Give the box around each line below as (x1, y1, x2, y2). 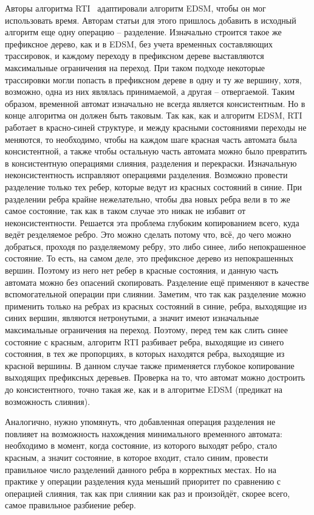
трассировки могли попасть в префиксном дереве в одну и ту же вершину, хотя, (5, 73, 302, 86)
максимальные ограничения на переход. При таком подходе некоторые (5, 61, 265, 74)
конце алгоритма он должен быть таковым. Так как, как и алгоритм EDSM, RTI (5, 109, 302, 122)
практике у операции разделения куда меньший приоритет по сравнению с (5, 475, 281, 488)
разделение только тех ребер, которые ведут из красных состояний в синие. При (5, 180, 302, 193)
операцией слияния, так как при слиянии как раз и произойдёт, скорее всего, (5, 486, 290, 499)
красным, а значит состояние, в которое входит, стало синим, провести (5, 451, 268, 463)
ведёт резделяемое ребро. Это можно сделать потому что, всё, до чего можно (5, 228, 292, 241)
